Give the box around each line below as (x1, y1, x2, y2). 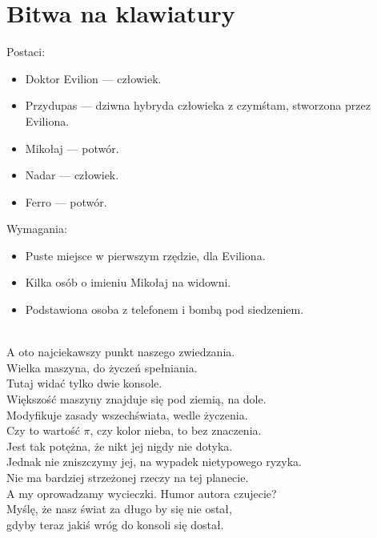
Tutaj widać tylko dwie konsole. (6, 375, 162, 391)
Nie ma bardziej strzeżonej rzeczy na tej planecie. (6, 469, 249, 485)
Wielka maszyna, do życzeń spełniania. (6, 359, 198, 375)
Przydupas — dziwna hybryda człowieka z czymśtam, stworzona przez (25, 97, 371, 114)
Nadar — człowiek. (25, 167, 119, 183)
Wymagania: (6, 220, 67, 237)
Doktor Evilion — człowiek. (25, 70, 162, 86)
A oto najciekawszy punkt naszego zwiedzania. (6, 343, 235, 360)
